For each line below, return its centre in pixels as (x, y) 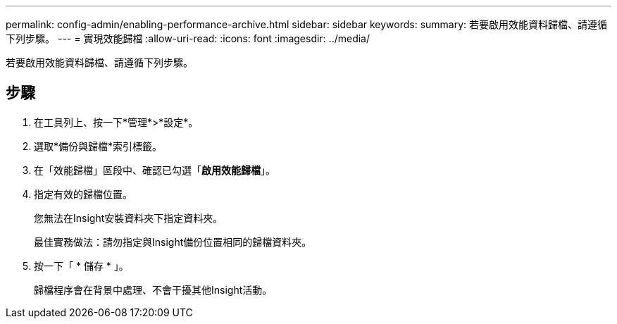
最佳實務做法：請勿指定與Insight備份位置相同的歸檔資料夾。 (173, 242)
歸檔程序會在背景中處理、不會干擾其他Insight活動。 (153, 289)
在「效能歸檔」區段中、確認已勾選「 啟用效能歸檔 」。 (155, 170)
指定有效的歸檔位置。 (83, 194)
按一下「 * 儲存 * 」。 (81, 266)
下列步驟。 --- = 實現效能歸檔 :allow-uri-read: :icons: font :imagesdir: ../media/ (188, 38)
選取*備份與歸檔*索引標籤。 (98, 146)
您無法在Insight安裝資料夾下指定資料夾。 (129, 218)
